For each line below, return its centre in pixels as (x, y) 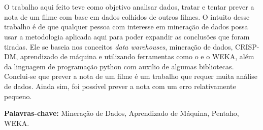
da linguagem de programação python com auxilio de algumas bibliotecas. (119, 66)
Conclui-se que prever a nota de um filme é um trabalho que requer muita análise (131, 76)
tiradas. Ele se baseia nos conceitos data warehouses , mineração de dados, (119, 46)
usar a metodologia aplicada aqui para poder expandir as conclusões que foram (127, 36)
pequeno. (18, 96)
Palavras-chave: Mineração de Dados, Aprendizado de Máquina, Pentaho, (122, 113)
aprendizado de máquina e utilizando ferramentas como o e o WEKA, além (137, 56)
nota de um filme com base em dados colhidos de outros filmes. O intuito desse (127, 16)
